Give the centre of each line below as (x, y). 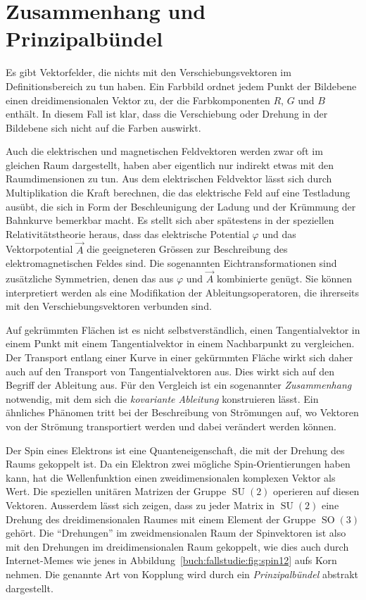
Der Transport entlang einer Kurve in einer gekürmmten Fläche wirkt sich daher (179, 357)
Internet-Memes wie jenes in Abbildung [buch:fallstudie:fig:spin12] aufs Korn (171, 560)
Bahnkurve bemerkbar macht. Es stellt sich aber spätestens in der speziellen (170, 220)
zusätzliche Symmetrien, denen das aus (90, 279)
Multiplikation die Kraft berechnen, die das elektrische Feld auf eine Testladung (178, 193)
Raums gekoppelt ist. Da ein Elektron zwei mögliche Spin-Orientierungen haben (178, 464)
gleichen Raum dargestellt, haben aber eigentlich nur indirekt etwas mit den (170, 164)
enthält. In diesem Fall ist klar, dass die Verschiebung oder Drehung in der (167, 114)
